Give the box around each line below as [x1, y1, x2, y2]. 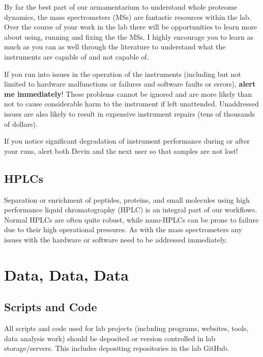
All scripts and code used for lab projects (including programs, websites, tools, [4, 323, 249, 334]
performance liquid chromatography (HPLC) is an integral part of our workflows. [4, 204, 257, 215]
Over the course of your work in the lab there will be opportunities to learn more [4, 21, 257, 32]
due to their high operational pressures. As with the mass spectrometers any [4, 224, 242, 235]
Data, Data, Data [4, 264, 129, 285]
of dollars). [4, 118, 38, 129]
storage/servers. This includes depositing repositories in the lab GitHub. [4, 343, 229, 353]
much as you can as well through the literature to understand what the [4, 41, 226, 52]
